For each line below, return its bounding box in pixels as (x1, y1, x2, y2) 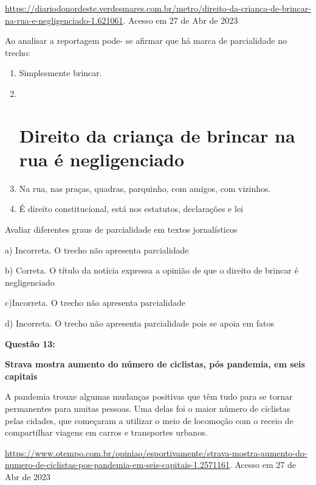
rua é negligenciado (19, 146, 185, 171)
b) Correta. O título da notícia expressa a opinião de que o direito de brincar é (5, 264, 298, 277)
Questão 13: (5, 337, 55, 350)
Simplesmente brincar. (19, 66, 102, 79)
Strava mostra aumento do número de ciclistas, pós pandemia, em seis (5, 358, 305, 370)
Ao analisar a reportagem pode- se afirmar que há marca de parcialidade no (5, 34, 287, 47)
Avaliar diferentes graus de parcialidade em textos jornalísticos (5, 223, 238, 236)
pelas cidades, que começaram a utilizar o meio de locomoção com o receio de (5, 414, 294, 427)
